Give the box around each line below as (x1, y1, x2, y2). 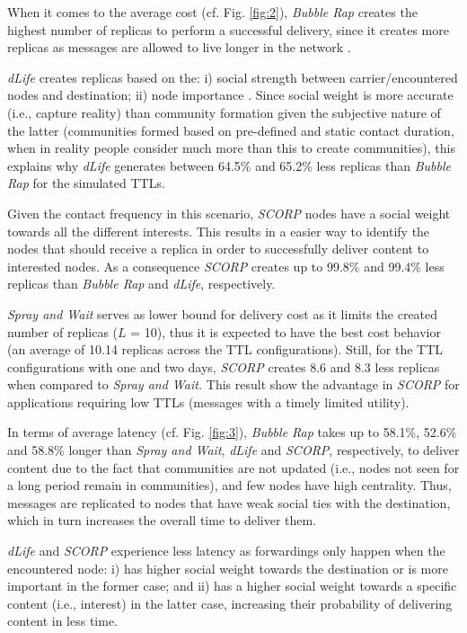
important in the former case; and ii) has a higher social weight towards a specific (7, 576, 457, 595)
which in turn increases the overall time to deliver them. (7, 511, 317, 530)
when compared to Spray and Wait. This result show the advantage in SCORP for (7, 375, 460, 394)
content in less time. (7, 611, 119, 630)
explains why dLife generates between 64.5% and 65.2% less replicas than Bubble (7, 156, 452, 174)
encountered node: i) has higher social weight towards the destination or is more (7, 558, 448, 577)
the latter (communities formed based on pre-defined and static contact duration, (7, 120, 454, 139)
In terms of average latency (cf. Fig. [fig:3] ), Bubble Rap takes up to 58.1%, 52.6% (7, 423, 457, 441)
